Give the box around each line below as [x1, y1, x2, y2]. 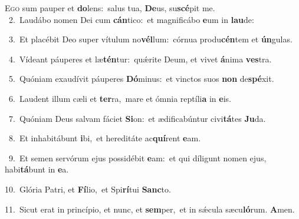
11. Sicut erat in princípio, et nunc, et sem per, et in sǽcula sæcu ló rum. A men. [5, 203, 295, 215]
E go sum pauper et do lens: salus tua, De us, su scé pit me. [5, 2, 215, 14]
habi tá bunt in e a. [5, 163, 69, 175]
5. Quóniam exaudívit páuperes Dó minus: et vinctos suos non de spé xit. [8, 72, 274, 85]
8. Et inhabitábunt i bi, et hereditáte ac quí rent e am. [8, 132, 201, 144]
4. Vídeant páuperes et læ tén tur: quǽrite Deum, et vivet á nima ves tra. [8, 52, 272, 65]
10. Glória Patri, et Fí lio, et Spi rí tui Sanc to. [5, 182, 171, 195]
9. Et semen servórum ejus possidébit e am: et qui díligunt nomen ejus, [8, 151, 267, 164]
